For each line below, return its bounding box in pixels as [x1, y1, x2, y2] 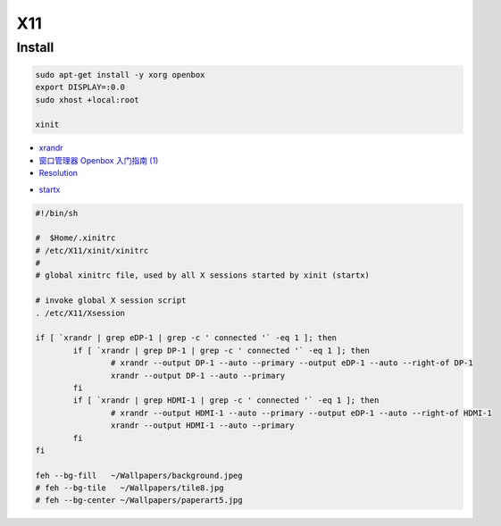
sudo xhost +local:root [35, 95, 140, 104]
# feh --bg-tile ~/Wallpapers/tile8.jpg [35, 483, 224, 493]
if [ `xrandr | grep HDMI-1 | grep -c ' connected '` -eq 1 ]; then [72, 396, 380, 405]
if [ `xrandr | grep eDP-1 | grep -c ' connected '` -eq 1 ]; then [35, 333, 338, 343]
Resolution [38, 168, 79, 179]
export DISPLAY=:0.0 [35, 82, 125, 93]
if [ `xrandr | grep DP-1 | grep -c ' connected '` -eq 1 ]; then [72, 345, 371, 355]
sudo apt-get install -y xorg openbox [35, 70, 205, 79]
